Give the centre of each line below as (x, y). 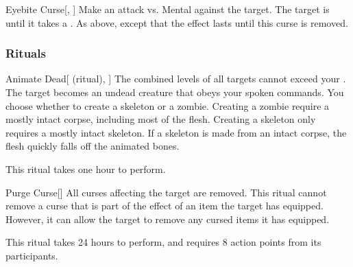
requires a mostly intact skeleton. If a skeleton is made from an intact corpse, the (176, 132)
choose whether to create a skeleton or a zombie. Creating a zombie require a (168, 105)
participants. (32, 255)
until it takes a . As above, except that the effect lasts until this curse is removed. (177, 22)
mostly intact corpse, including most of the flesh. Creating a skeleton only (161, 119)
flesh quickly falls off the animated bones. (93, 146)
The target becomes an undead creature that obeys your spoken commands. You (175, 92)
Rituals (26, 53)
